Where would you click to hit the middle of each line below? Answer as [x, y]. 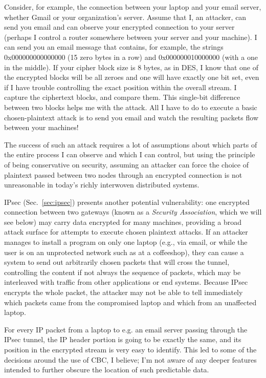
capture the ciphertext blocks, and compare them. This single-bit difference [122, 97]
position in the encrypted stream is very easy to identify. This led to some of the [130, 349]
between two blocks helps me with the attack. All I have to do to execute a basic [131, 107]
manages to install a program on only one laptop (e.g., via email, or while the [126, 242]
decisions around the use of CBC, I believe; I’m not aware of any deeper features [130, 359]
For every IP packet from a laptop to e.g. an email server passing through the [126, 329]
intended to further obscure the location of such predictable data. [107, 370]
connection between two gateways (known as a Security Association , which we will [133, 212]
